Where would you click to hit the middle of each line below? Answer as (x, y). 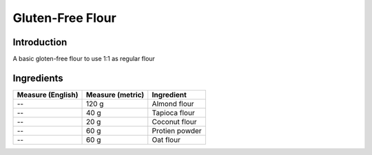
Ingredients (38, 78)
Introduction (40, 42)
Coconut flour (174, 121)
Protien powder (177, 130)
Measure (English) (48, 95)
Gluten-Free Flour (64, 18)
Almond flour (173, 104)
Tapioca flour (174, 112)
